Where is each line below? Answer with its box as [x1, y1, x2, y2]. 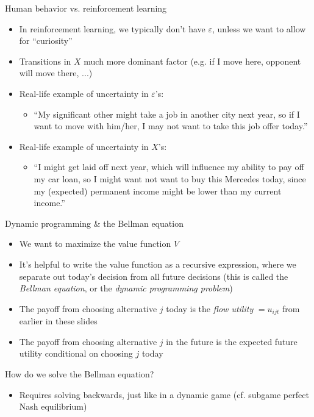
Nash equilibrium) [19, 400, 87, 413]
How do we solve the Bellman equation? [5, 367, 154, 380]
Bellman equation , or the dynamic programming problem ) [19, 282, 233, 294]
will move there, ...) [19, 66, 93, 79]
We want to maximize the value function [19, 237, 171, 250]
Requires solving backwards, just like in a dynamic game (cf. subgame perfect [19, 388, 309, 401]
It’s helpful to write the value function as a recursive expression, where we [19, 257, 296, 270]
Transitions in [19, 54, 71, 67]
